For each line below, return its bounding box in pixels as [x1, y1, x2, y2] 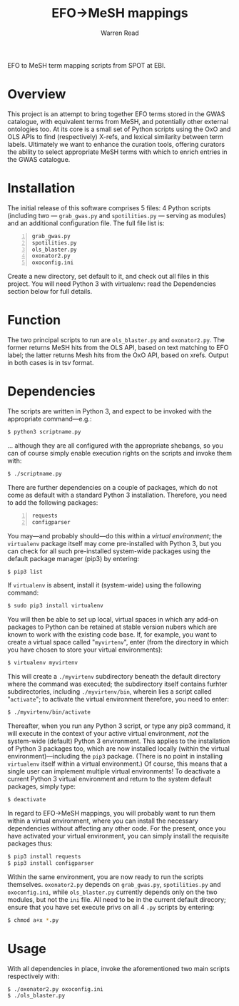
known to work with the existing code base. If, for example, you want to [7, 630, 218, 639]
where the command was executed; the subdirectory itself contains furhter [7, 679, 228, 689]
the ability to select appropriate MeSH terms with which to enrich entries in [7, 148, 228, 156]
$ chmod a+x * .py [7, 916, 59, 924]
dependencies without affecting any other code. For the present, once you [7, 823, 226, 832]
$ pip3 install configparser [7, 859, 94, 867]
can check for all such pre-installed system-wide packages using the [7, 547, 210, 555]
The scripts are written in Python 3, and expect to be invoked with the [7, 407, 212, 416]
